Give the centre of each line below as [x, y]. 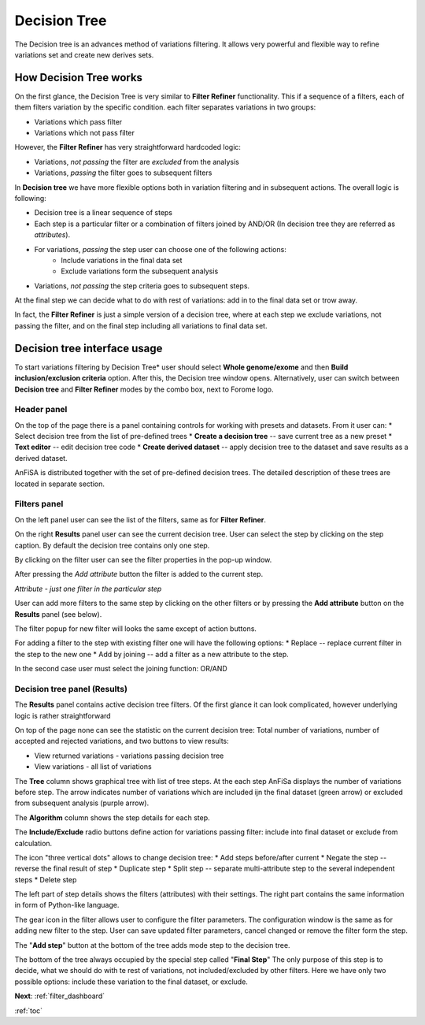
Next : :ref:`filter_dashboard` [60, 996]
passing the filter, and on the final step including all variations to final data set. [141, 325]
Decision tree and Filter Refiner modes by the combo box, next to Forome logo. [144, 389]
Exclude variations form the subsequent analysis [140, 271]
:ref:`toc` [29, 1010]
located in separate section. [60, 484]
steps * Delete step [46, 879]
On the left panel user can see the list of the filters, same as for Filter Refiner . [140, 519]
